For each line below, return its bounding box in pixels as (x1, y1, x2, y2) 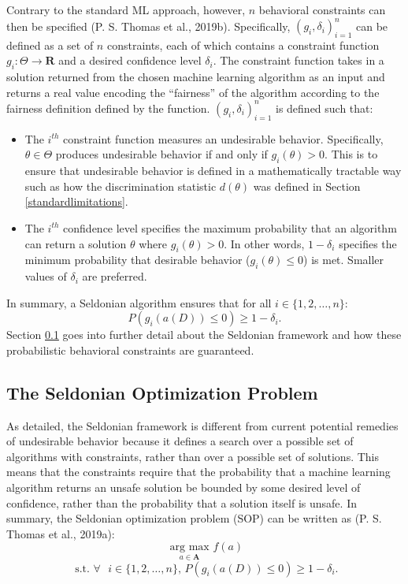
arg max (169, 541, 210, 553)
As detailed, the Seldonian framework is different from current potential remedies (6, 417, 399, 433)
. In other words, (224, 235, 305, 251)
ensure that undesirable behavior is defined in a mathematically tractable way (24, 162, 402, 179)
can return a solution (24, 235, 127, 251)
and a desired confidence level (58, 52, 202, 69)
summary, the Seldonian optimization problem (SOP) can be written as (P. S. (6, 510, 382, 526)
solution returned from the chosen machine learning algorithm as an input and (6, 69, 385, 85)
